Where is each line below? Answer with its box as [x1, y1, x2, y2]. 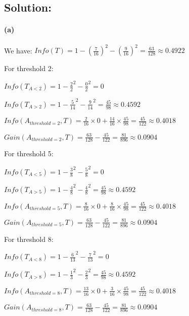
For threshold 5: [4, 148, 54, 159]
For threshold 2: [4, 63, 54, 74]
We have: [4, 45, 32, 55]
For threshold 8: [4, 233, 54, 244]
